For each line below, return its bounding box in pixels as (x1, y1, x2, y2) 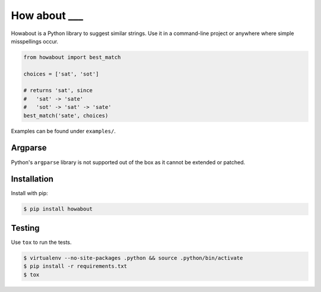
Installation (11, 174, 53, 184)
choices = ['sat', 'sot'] (23, 70, 99, 77)
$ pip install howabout (23, 206, 93, 212)
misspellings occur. (11, 37, 59, 45)
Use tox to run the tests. (11, 238, 72, 246)
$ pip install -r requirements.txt (23, 263, 127, 270)
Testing (11, 223, 40, 233)
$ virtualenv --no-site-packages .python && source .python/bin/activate (23, 255, 243, 261)
